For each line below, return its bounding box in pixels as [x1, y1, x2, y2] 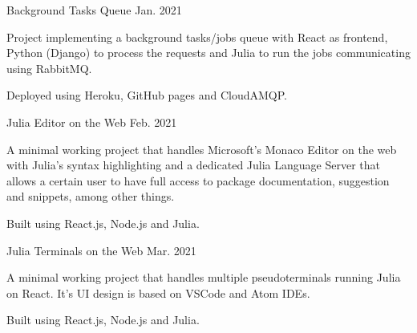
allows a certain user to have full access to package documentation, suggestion [6, 172, 390, 189]
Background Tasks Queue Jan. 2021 [6, 2, 182, 18]
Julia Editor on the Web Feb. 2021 [6, 113, 177, 130]
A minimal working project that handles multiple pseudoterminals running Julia [6, 269, 401, 286]
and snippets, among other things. [6, 188, 175, 205]
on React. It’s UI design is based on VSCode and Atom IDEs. [6, 284, 310, 301]
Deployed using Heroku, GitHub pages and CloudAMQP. [6, 87, 287, 104]
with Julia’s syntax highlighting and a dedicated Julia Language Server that [6, 156, 380, 173]
